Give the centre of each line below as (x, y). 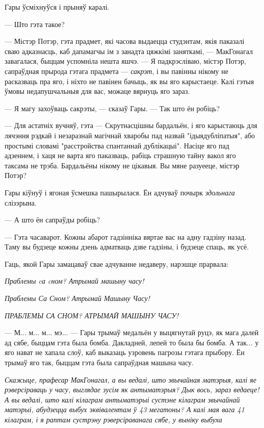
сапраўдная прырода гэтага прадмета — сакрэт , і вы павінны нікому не (116, 71)
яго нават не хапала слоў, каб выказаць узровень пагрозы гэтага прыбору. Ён (125, 352)
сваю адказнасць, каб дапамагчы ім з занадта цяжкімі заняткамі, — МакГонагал (129, 51)
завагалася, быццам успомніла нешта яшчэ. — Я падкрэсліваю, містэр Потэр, (125, 61)
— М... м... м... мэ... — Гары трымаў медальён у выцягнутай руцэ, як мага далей (132, 332)
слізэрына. (21, 202)
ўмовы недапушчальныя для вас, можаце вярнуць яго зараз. (97, 91)
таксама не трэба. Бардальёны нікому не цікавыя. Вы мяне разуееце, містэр (122, 165)
